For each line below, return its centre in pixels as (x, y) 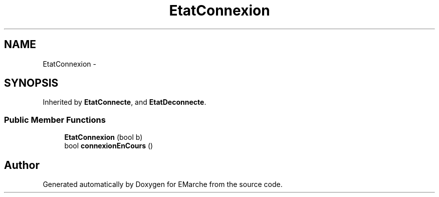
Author (22, 165)
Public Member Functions (55, 120)
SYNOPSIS (31, 83)
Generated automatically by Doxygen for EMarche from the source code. (163, 184)
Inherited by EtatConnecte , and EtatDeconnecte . (125, 102)
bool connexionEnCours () (109, 146)
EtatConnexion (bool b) (103, 137)
